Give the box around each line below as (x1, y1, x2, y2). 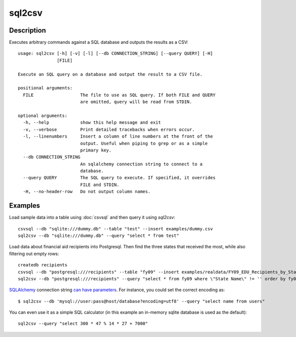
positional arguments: (18, 85, 73, 91)
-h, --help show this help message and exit (23, 120, 161, 125)
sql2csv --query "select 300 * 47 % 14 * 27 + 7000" (18, 321, 148, 327)
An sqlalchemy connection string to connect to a (80, 161, 203, 167)
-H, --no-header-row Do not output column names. (23, 189, 150, 194)
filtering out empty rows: (9, 251, 59, 257)
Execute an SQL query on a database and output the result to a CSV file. (18, 72, 203, 77)
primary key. (80, 147, 112, 153)
